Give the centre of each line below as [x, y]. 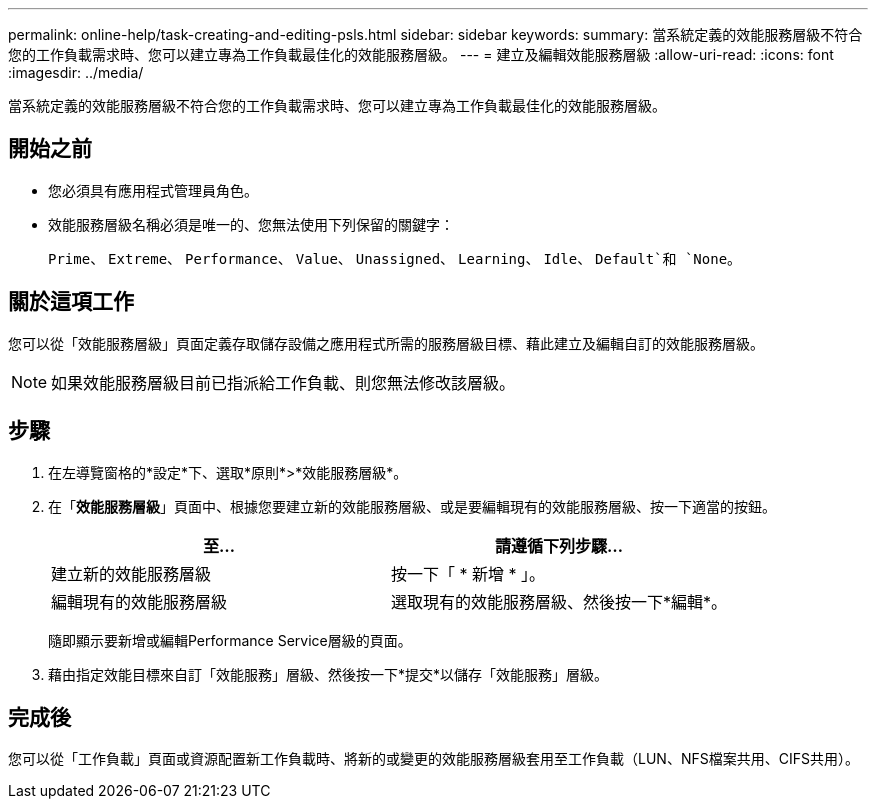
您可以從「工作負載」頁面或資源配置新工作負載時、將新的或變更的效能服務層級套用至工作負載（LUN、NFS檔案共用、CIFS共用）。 [433, 759]
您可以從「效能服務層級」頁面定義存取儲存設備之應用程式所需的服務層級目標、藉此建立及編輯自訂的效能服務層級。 [386, 343]
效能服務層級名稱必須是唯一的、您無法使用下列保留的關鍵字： [251, 224]
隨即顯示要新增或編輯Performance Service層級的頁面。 [230, 640]
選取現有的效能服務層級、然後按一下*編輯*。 [559, 601]
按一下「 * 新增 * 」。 [468, 573]
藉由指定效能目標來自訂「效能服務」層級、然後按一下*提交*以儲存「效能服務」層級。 [328, 674]
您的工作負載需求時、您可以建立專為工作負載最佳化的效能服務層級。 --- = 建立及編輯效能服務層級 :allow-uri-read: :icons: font [421, 54]
